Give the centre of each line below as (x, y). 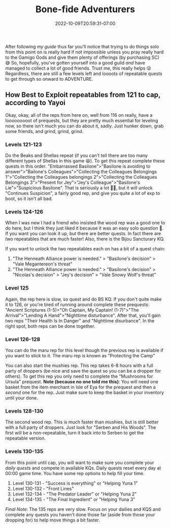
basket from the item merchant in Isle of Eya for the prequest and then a (80, 387)
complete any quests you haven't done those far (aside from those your (80, 514)
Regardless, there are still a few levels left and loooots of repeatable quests (84, 73)
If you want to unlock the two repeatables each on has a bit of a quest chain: (85, 249)
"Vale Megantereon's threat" (42, 264)
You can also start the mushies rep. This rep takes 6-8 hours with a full (79, 365)
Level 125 (17, 288)
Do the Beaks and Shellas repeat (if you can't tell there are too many (77, 155)
